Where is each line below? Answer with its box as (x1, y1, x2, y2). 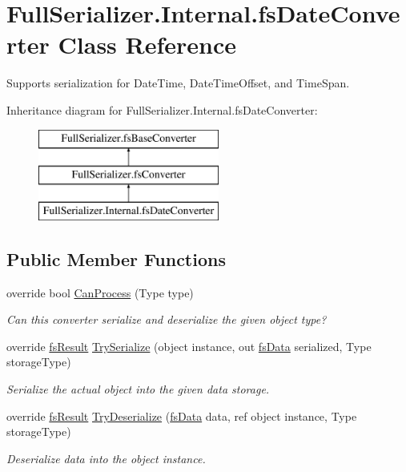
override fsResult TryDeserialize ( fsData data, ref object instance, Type (6, 407, 357, 424)
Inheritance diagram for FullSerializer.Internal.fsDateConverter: (6, 101, 318, 118)
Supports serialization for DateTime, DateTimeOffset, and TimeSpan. (6, 75, 350, 91)
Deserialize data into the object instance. (6, 450, 206, 466)
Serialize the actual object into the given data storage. (6, 381, 270, 397)
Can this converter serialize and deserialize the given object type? (6, 311, 327, 328)
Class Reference (58, 28, 237, 61)
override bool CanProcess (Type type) (6, 284, 194, 301)
